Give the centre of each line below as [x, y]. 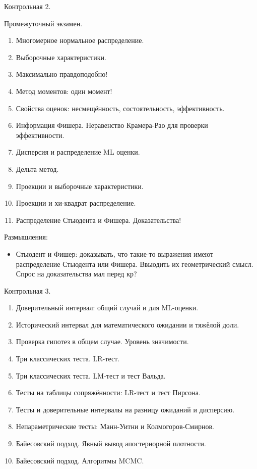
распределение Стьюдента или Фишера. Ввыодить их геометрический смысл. [135, 264]
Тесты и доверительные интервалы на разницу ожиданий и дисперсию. [125, 409]
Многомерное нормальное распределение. [80, 40]
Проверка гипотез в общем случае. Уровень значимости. [102, 341]
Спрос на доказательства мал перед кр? [76, 274]
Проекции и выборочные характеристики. [80, 186]
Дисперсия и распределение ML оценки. [78, 152]
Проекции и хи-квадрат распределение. [76, 203]
